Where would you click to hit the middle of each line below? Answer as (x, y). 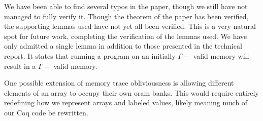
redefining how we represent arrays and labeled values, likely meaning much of (126, 103)
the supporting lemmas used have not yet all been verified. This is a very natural (130, 26)
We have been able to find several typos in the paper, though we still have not (126, 6)
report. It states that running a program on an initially (90, 55)
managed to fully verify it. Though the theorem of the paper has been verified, (126, 16)
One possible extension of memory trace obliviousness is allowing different (119, 83)
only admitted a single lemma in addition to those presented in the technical (123, 46)
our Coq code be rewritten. (46, 112)
